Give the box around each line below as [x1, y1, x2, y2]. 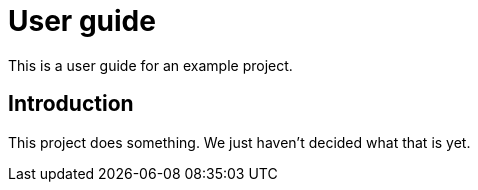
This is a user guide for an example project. [8, 56, 293, 74]
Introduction [8, 91, 134, 117]
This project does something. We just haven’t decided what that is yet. [8, 133, 471, 151]
